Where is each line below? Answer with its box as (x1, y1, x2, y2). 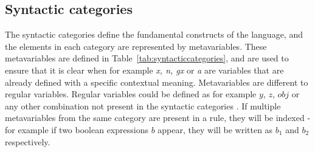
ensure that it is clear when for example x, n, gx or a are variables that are (5, 63, 284, 76)
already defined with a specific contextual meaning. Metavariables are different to (5, 75, 308, 88)
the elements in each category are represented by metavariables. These (5, 40, 267, 52)
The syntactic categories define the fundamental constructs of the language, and (5, 28, 303, 41)
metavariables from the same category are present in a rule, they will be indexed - (5, 111, 311, 124)
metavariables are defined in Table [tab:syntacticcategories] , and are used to (5, 52, 289, 64)
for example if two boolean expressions (5, 123, 148, 136)
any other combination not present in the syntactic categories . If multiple (5, 99, 281, 112)
